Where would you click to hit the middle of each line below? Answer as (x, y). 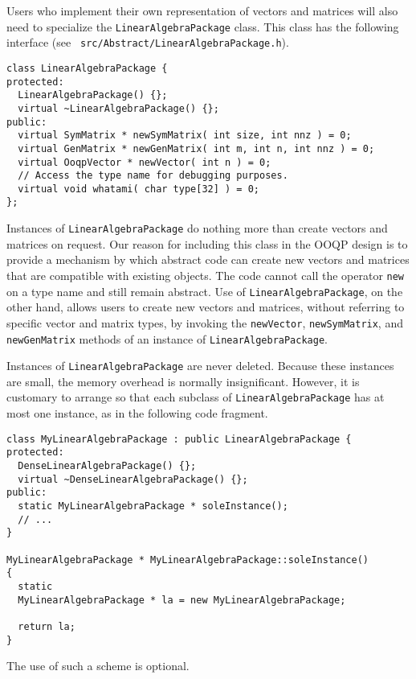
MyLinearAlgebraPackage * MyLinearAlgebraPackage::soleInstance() (188, 560)
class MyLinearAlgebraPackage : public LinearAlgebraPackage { (179, 439)
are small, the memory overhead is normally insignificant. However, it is (183, 381)
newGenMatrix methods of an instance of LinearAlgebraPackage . (167, 338)
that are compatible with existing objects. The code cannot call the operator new (206, 275)
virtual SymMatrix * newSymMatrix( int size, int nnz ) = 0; (185, 136)
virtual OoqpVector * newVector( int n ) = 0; (145, 162)
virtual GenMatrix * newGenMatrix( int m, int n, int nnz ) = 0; (196, 148)
